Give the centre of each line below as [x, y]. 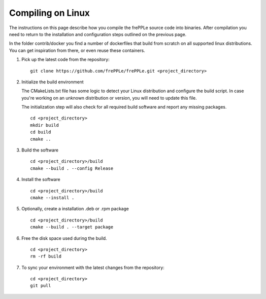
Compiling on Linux [50, 13]
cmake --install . [52, 198]
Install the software [41, 180]
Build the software [40, 150]
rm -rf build [46, 256]
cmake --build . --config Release [72, 168]
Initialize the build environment [52, 82]
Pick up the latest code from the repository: [66, 60]
